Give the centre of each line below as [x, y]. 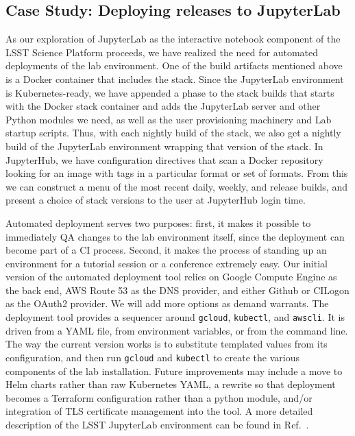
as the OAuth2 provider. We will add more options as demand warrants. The [167, 303]
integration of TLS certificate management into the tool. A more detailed [159, 411]
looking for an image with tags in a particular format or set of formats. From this [177, 173]
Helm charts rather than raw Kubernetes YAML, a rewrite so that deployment [171, 384]
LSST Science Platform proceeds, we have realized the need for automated [162, 52]
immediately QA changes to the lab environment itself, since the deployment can [175, 236]
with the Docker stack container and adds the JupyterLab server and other [163, 106]
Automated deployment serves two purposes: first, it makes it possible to [158, 222]
